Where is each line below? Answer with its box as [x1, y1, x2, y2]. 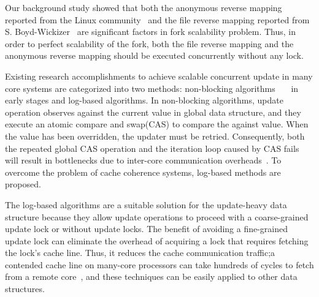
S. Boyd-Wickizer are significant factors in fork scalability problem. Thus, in [5, 25, 296, 38]
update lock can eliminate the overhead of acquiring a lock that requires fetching [5, 234, 309, 247]
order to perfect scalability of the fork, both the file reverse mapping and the [5, 37, 294, 50]
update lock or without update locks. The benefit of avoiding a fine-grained [5, 222, 288, 235]
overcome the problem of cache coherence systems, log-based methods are [5, 165, 281, 178]
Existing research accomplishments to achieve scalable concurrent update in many [5, 69, 313, 82]
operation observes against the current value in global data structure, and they [5, 105, 301, 118]
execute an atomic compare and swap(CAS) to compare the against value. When [5, 118, 309, 130]
